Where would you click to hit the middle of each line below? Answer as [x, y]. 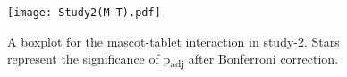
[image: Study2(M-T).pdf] [84, 13]
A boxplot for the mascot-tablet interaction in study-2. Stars [173, 41]
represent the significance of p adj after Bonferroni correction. [173, 60]
